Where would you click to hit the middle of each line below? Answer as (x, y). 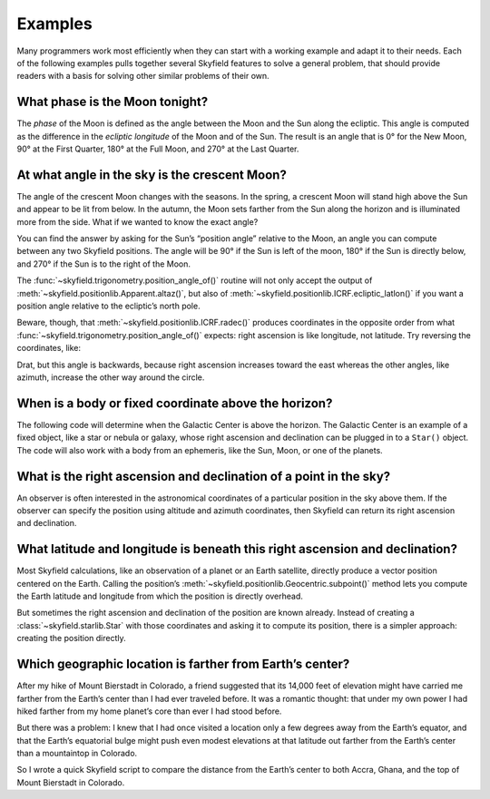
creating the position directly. (71, 638)
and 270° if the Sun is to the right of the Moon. (103, 264)
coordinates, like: (49, 348)
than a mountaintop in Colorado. (77, 754)
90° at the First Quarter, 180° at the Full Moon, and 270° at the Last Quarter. (158, 149)
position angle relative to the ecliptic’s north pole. (108, 306)
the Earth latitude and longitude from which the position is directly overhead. (160, 596)
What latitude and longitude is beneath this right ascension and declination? (237, 549)
